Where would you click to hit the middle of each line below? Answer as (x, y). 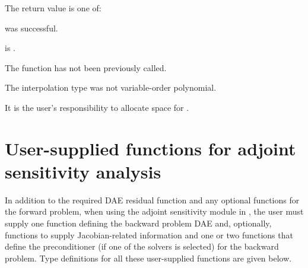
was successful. (31, 28)
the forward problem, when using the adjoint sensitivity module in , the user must (154, 211)
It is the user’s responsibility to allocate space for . (97, 107)
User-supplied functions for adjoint (150, 148)
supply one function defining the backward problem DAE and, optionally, (138, 223)
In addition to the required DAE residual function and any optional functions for (152, 200)
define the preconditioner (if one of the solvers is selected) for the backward (142, 246)
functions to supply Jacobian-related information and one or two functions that (149, 234)
